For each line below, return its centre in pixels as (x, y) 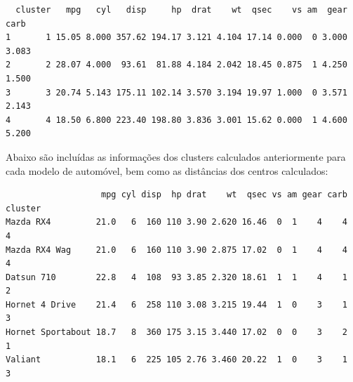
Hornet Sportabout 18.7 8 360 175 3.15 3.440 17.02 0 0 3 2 (176, 332)
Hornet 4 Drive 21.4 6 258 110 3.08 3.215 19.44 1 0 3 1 (176, 304)
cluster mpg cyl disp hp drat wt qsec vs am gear (181, 10)
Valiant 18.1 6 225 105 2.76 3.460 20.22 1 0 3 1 (176, 360)
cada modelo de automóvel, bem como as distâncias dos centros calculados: (167, 170)
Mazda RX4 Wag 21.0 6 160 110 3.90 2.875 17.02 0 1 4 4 (176, 250)
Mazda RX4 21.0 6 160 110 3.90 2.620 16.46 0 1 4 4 (176, 222)
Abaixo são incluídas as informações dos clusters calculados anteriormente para (176, 156)
